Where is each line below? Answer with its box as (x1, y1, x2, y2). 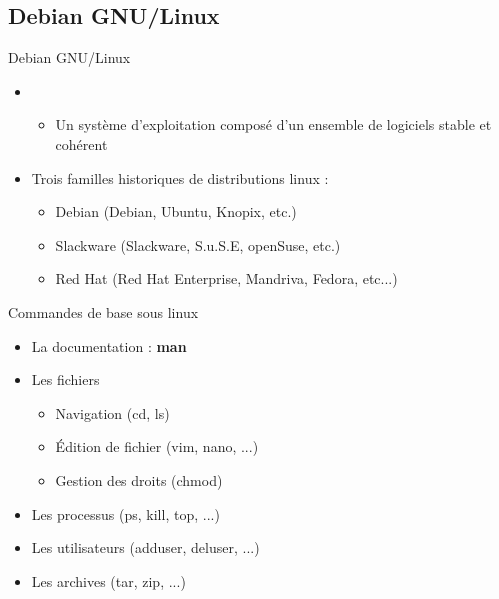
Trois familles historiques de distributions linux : (31, 167, 329, 188)
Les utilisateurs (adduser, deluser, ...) (31, 537, 260, 558)
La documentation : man (31, 335, 187, 356)
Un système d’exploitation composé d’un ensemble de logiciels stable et (55, 114, 492, 135)
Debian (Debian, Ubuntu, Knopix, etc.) (55, 201, 297, 222)
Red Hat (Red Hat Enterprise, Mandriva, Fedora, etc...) (55, 268, 398, 289)
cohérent (55, 133, 108, 154)
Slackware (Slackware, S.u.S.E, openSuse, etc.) (55, 234, 341, 255)
